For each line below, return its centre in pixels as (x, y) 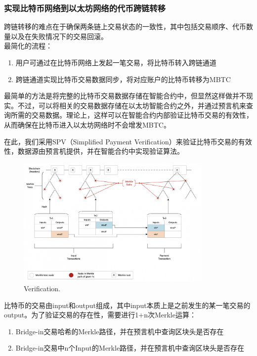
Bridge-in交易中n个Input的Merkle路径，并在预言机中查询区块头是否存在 (130, 348)
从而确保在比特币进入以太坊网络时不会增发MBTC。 (87, 124)
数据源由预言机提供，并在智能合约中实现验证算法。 (101, 151)
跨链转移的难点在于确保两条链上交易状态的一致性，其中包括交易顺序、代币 (125, 26)
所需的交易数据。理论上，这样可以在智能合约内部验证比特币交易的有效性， (132, 115)
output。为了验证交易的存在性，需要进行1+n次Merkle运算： (100, 315)
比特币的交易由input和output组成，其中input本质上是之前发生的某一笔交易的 (127, 305)
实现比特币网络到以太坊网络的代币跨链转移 (85, 8)
